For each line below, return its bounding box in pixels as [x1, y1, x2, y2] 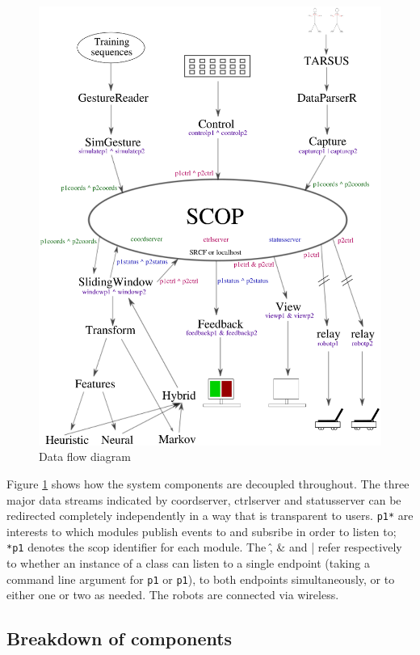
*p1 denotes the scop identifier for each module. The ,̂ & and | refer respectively [6, 539, 402, 556]
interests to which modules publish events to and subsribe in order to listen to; [6, 522, 397, 539]
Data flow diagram [39, 448, 131, 465]
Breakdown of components [6, 626, 233, 651]
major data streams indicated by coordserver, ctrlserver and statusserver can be [6, 491, 401, 508]
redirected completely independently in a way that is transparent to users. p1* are [6, 507, 414, 524]
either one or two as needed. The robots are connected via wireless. [6, 586, 339, 603]
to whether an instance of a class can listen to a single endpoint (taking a [6, 555, 370, 571]
